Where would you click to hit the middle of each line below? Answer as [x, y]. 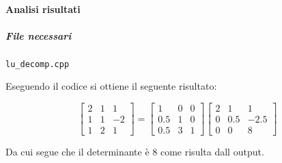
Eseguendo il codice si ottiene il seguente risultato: [111, 86]
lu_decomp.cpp [38, 64]
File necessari [39, 35]
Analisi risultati [43, 9]
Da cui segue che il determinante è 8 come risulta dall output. [135, 152]
